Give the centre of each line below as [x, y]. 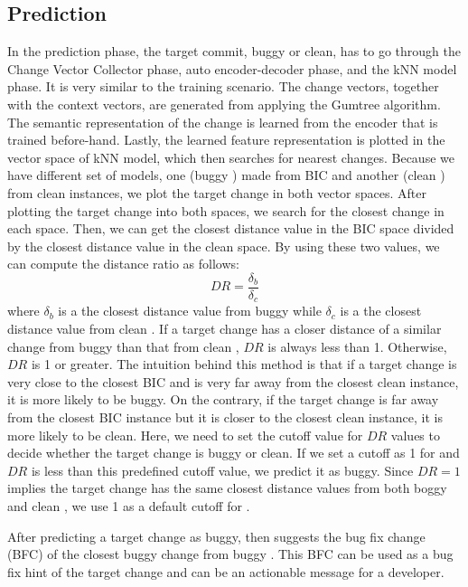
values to [415, 435]
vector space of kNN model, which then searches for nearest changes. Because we [231, 157]
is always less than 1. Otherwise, [357, 346]
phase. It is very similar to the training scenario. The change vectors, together [223, 86]
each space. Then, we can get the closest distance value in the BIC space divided [231, 228]
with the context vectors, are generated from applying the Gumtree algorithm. [224, 104]
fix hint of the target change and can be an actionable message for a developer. [226, 571]
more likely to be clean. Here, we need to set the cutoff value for [185, 435]
